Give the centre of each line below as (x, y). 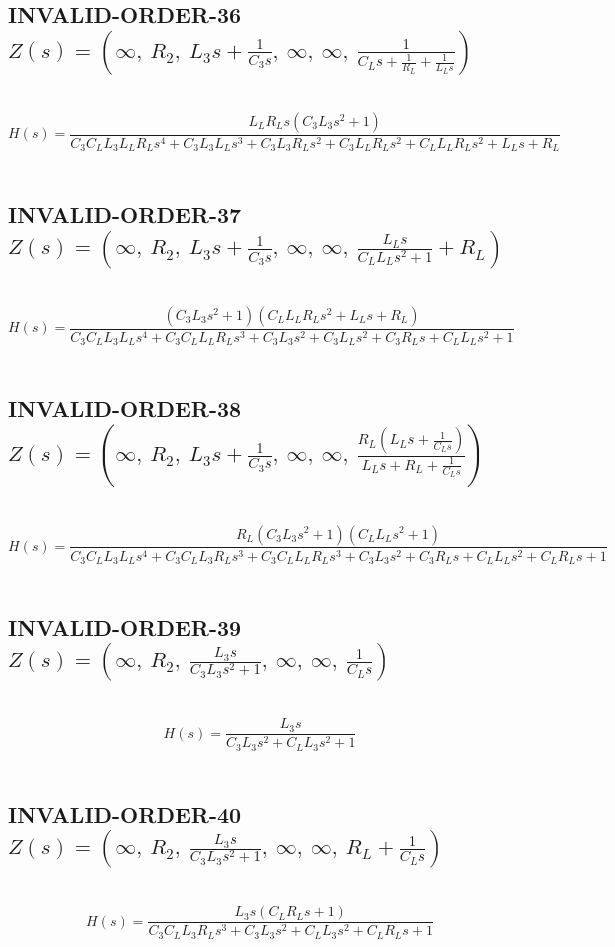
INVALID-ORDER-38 (125, 408)
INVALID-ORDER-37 (125, 214)
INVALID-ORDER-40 (125, 813)
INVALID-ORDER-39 (125, 627)
